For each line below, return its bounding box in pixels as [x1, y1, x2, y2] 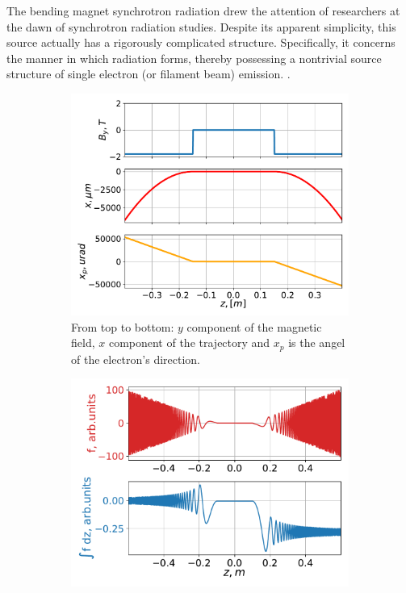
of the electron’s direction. [71, 350, 200, 367]
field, [71, 334, 95, 351]
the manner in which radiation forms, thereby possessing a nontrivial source [6, 49, 382, 66]
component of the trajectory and [108, 334, 270, 351]
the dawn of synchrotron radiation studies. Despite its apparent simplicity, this [6, 18, 396, 35]
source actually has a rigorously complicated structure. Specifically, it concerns [6, 34, 396, 51]
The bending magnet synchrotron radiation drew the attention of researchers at [6, 2, 400, 19]
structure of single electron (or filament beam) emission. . [6, 65, 291, 82]
